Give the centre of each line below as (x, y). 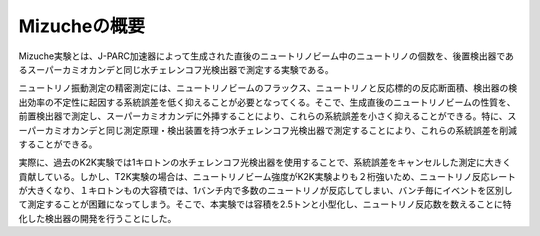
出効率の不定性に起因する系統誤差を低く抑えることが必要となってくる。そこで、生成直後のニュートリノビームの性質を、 (267, 102)
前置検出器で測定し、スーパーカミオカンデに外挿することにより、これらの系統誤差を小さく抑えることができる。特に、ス (267, 116)
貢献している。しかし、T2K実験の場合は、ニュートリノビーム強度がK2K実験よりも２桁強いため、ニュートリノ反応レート (267, 176)
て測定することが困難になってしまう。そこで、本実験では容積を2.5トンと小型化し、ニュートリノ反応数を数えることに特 (265, 204)
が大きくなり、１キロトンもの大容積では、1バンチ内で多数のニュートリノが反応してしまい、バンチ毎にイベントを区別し (266, 191)
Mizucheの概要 (81, 26)
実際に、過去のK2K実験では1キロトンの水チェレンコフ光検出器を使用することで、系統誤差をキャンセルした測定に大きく (265, 162)
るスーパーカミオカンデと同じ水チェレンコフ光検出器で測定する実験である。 (176, 69)
